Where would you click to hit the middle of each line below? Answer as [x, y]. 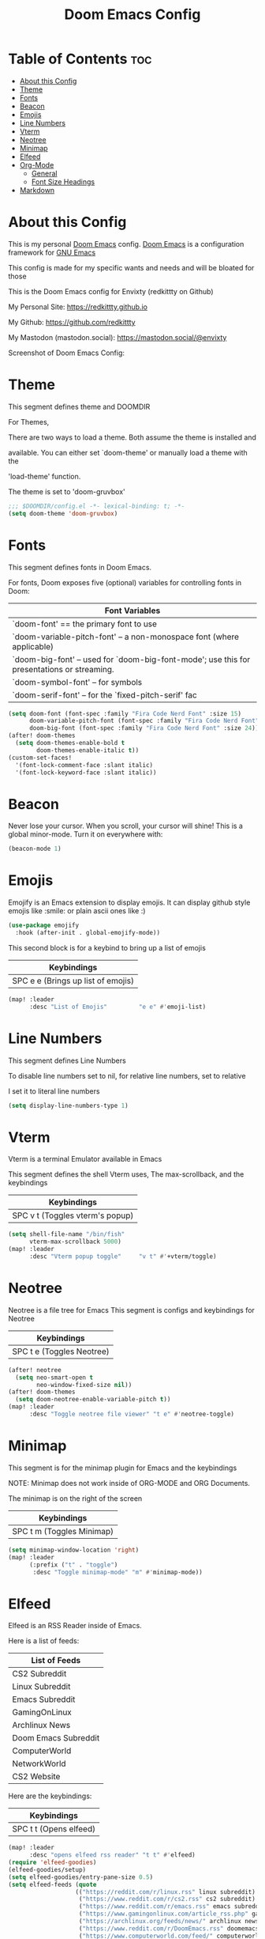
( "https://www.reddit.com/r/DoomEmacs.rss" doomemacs [169, 1928]
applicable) [33, 646]
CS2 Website [36, 1777]
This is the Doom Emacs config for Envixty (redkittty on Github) [111, 291]
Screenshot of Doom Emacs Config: [66, 353]
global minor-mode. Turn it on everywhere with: [86, 834]
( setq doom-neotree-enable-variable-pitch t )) [93, 1400]
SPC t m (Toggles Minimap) [63, 1531]
